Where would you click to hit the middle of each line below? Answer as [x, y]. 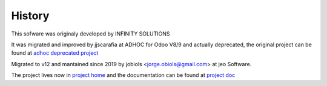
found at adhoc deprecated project [55, 53]
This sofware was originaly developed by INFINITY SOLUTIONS [91, 34]
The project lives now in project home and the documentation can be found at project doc [123, 75]
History [30, 16]
